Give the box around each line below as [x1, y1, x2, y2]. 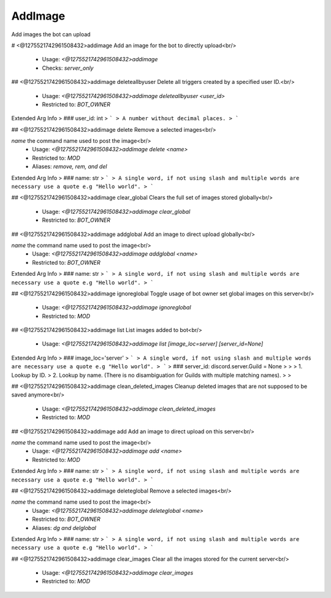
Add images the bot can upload [11, 31, 91, 38]
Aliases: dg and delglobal [32, 524, 96, 531]
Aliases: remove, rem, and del [32, 163, 107, 170]
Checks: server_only [42, 64, 94, 72]
